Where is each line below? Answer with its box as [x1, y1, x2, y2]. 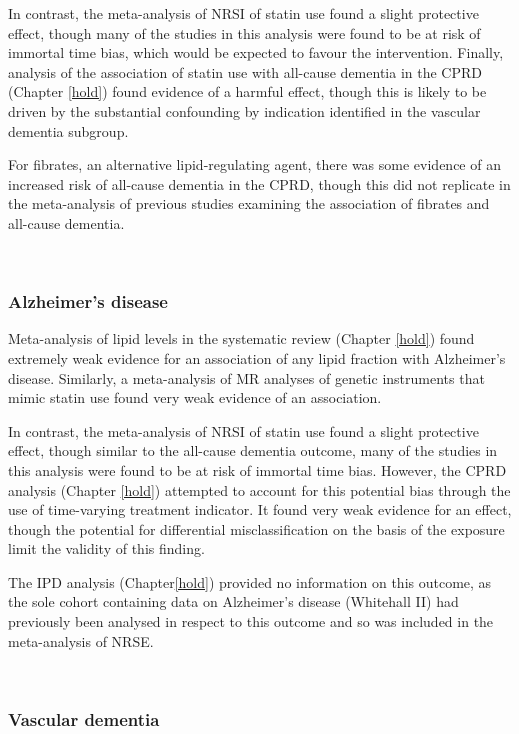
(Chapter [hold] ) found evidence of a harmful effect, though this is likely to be [8, 81, 487, 102]
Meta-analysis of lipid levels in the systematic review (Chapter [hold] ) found [8, 328, 475, 349]
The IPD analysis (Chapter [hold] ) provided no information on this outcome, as [8, 571, 492, 592]
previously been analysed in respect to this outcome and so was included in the [8, 611, 494, 632]
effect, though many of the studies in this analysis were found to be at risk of [8, 22, 481, 43]
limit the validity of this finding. [8, 538, 205, 559]
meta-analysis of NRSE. [8, 630, 154, 651]
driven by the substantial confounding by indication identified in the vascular [8, 100, 481, 121]
